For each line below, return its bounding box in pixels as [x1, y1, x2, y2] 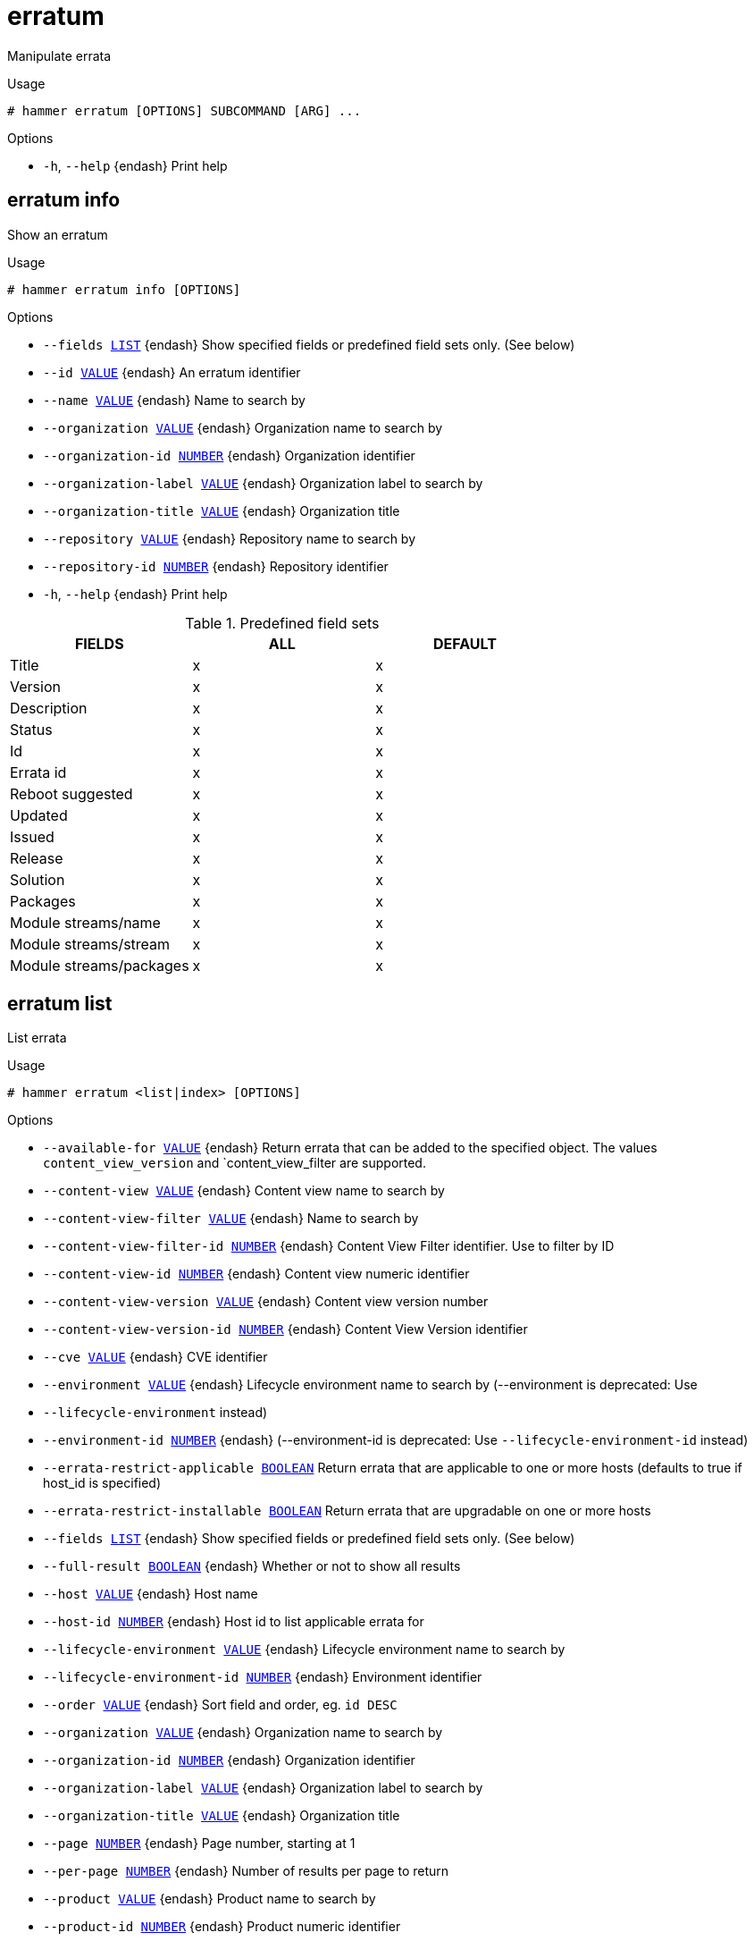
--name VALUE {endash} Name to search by [43, 392, 306, 408]
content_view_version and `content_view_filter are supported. [43, 1155, 426, 1171]
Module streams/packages [10, 956, 189, 975]
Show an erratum [7, 226, 108, 242]
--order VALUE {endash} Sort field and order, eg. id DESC [43, 1697, 398, 1713]
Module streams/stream [10, 934, 171, 953]
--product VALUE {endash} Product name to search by [43, 1891, 376, 1907]
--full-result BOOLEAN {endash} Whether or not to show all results [43, 1558, 461, 1574]
